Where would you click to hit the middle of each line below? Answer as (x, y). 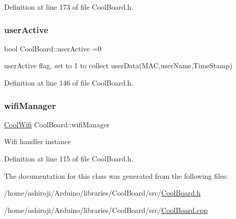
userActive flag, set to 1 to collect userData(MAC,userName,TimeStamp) (118, 65)
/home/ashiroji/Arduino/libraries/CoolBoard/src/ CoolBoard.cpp (106, 210)
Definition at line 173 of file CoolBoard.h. (69, 7)
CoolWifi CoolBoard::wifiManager (57, 124)
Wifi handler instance (38, 141)
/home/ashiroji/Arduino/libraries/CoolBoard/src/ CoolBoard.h (102, 193)
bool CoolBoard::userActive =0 (53, 48)
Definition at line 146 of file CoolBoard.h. (69, 83)
